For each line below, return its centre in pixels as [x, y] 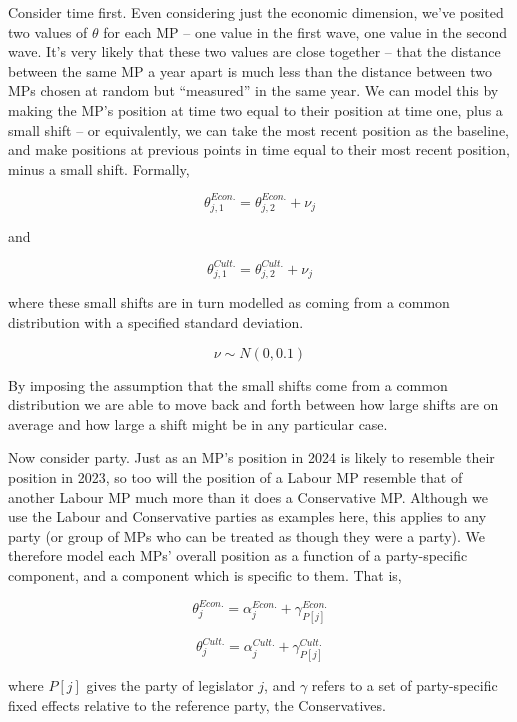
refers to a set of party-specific [404, 685]
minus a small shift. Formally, [99, 168]
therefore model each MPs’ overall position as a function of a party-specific [238, 555]
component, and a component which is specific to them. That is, [205, 574]
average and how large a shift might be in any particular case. [198, 423]
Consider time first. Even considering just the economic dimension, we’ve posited [256, 12]
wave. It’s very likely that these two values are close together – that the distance [254, 51]
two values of [48, 31]
